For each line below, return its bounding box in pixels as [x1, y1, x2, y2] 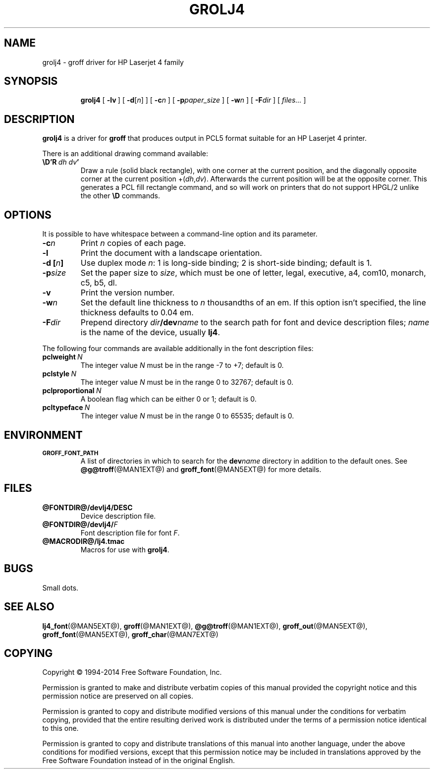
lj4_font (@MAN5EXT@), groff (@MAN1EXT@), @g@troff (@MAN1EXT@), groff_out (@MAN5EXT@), [42, 621, 368, 630]
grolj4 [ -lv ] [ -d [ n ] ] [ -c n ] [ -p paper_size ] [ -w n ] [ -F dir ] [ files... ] [80, 96, 306, 105]
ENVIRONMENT [4, 428, 83, 441]
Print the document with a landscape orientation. [80, 248, 262, 258]
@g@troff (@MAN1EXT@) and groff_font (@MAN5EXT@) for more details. [80, 465, 322, 474]
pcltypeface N [42, 403, 90, 412]
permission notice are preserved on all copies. [42, 692, 193, 701]
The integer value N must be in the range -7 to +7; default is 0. [80, 361, 284, 370]
